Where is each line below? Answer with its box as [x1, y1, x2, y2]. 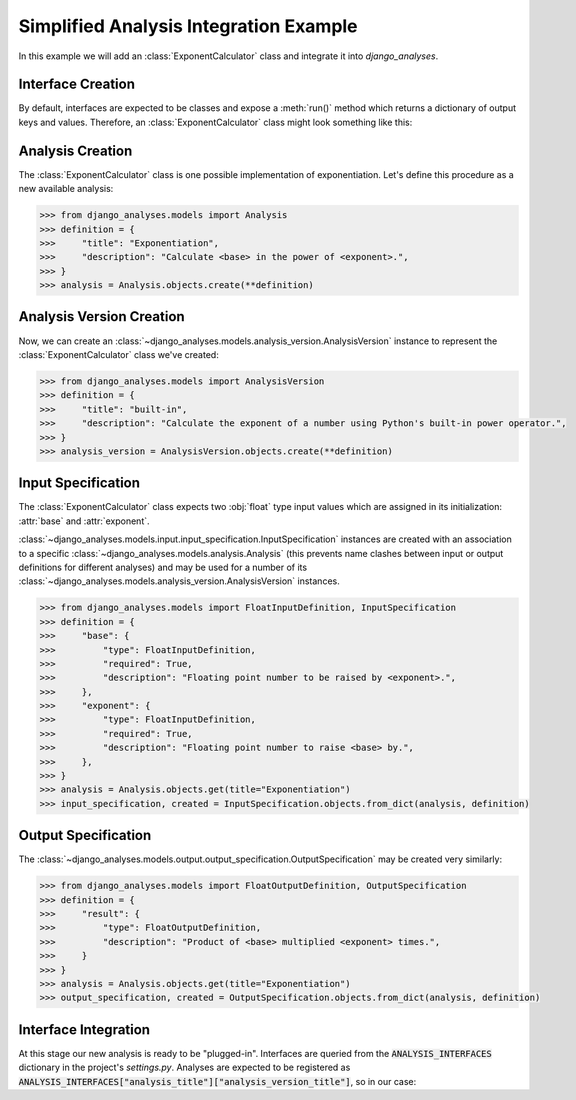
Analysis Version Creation [18, 308, 185, 325]
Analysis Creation [18, 142, 133, 159]
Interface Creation [18, 76, 135, 93]
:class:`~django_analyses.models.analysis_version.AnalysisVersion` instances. [18, 575, 340, 587]
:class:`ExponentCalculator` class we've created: [18, 348, 219, 360]
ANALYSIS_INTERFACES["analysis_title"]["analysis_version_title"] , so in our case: [18, 1075, 417, 1087]
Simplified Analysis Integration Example [18, 15, 359, 37]
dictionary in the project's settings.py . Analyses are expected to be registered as [18, 1061, 351, 1074]
